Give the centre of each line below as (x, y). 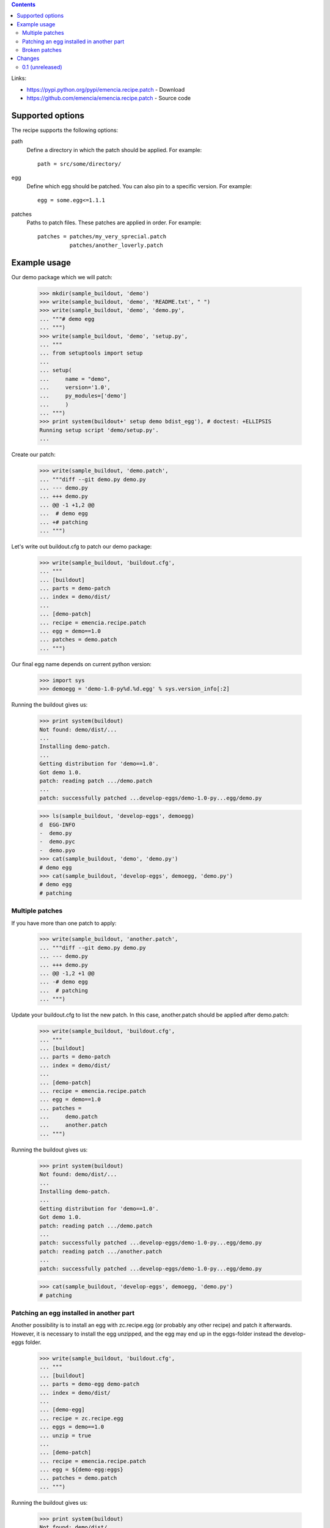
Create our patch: (34, 455)
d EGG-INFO (57, 825)
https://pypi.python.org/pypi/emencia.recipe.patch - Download (106, 89)
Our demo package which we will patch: (62, 277)
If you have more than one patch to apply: (64, 923)
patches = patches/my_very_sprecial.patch (102, 237)
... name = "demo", (75, 379)
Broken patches (42, 50)
